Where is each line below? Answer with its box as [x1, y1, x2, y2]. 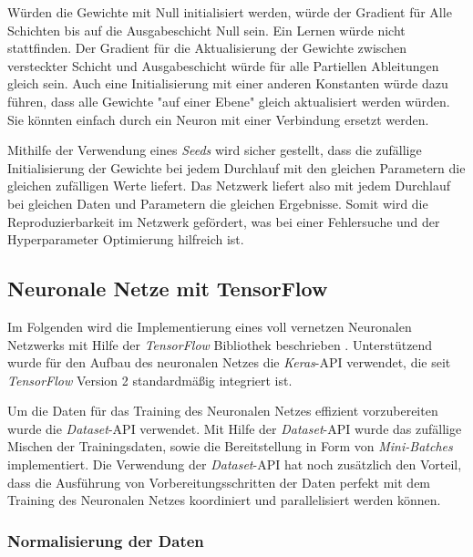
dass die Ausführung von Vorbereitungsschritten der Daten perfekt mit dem [7, 472, 431, 491]
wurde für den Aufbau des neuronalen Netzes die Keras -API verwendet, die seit [7, 353, 451, 372]
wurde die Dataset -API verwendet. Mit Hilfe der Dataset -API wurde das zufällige [7, 418, 462, 438]
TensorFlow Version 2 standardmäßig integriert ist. [7, 370, 293, 389]
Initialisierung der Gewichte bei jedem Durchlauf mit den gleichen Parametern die [7, 158, 466, 177]
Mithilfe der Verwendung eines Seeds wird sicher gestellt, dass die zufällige [7, 140, 422, 160]
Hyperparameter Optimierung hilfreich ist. [7, 230, 244, 249]
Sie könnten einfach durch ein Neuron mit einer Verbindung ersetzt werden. [7, 109, 429, 129]
